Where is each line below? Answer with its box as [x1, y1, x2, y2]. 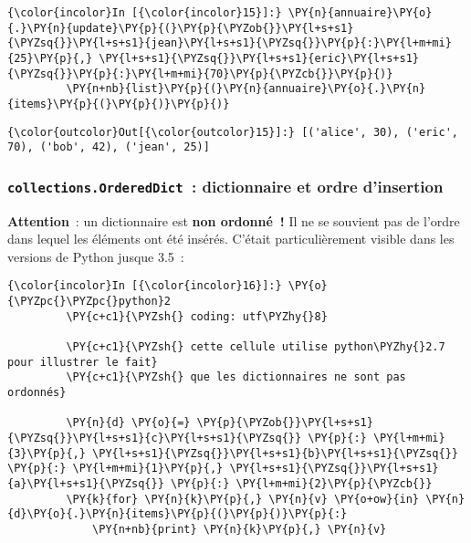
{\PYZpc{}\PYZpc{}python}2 [7, 295, 171, 308]
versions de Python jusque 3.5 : [7, 246, 184, 266]
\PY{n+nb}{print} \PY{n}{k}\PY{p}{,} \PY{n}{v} [92, 522, 387, 536]
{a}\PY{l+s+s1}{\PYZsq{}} [7, 477, 164, 490]
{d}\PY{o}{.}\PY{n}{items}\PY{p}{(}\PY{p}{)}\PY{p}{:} [7, 507, 348, 521]
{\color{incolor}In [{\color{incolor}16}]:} [7, 279, 282, 293]
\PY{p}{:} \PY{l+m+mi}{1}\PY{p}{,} [7, 462, 224, 475]
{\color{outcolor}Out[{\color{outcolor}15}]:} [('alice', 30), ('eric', [7, 125, 458, 139]
